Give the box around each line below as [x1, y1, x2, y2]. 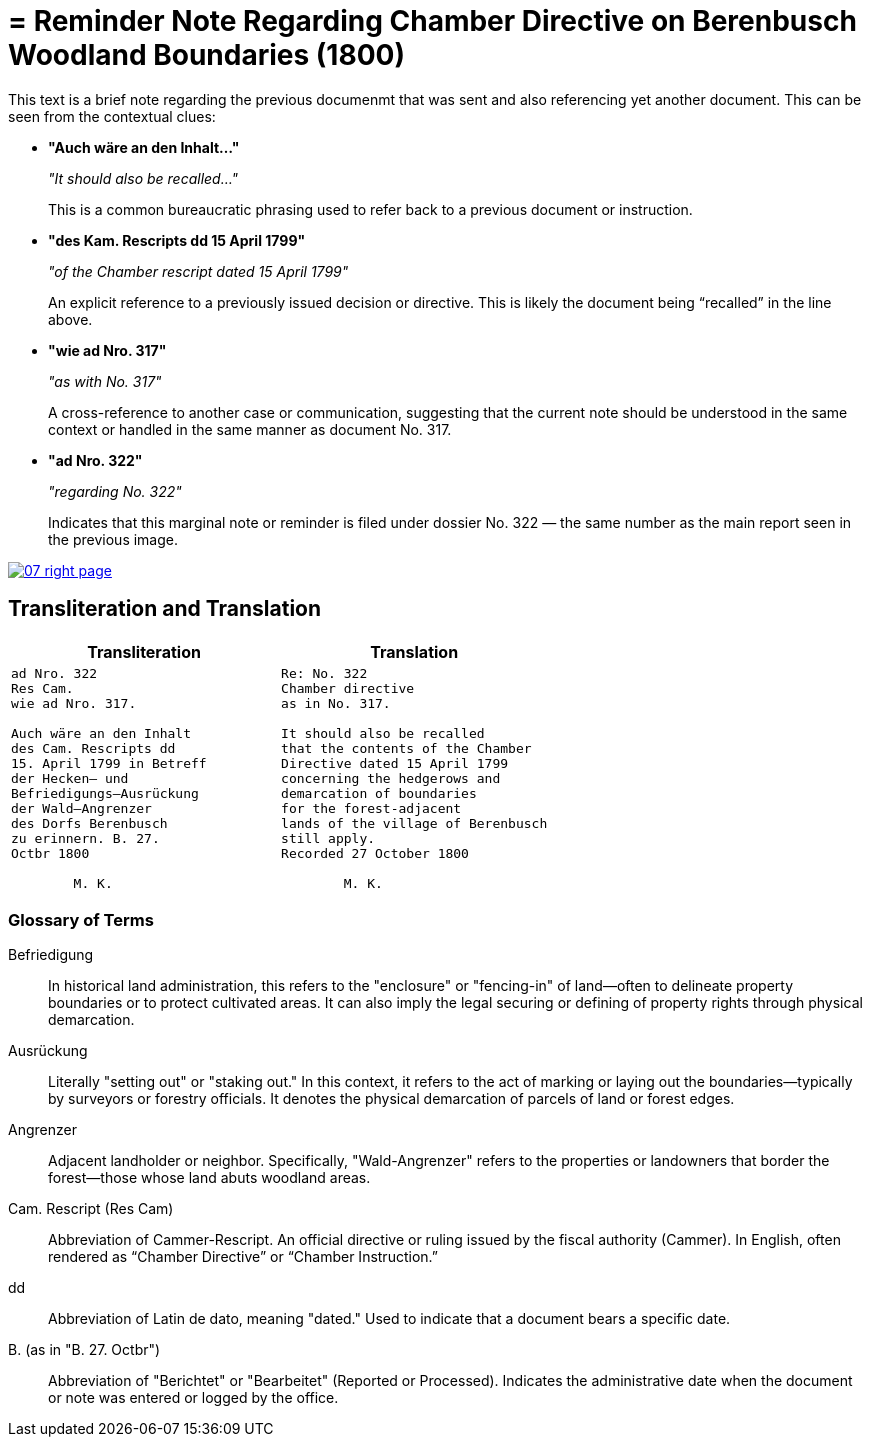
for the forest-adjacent [281, 800, 462, 816]
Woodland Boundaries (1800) [8, 38, 405, 72]
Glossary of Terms [8, 909, 154, 930]
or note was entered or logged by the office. [48, 1389, 339, 1407]
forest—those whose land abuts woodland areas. [48, 1169, 371, 1187]
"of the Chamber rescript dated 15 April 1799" [48, 262, 349, 280]
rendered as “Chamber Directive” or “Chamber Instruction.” [48, 1248, 438, 1266]
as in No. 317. [281, 695, 391, 711]
